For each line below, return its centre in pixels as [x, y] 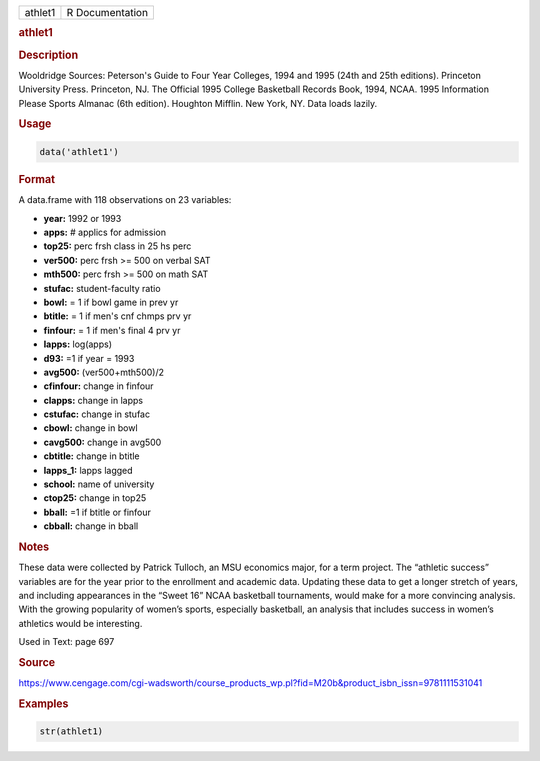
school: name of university [99, 484]
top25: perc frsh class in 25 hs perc [117, 246]
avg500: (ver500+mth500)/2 [104, 372]
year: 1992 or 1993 [82, 218]
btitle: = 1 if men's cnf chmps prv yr [117, 316]
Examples [43, 704]
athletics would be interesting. [80, 623]
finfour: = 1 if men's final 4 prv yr [112, 330]
